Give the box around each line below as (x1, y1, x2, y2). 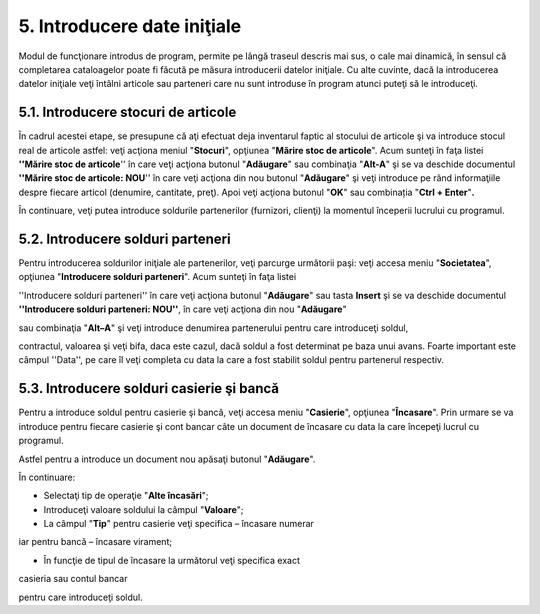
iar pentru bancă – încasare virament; (18, 536, 173, 548)
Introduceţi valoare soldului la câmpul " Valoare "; (43, 503, 244, 515)
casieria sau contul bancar (18, 573, 128, 585)
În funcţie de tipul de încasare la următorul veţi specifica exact (43, 554, 300, 566)
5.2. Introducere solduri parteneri (18, 231, 231, 247)
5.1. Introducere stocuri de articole (18, 104, 237, 121)
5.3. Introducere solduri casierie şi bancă (18, 380, 280, 397)
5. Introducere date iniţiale (18, 15, 242, 37)
